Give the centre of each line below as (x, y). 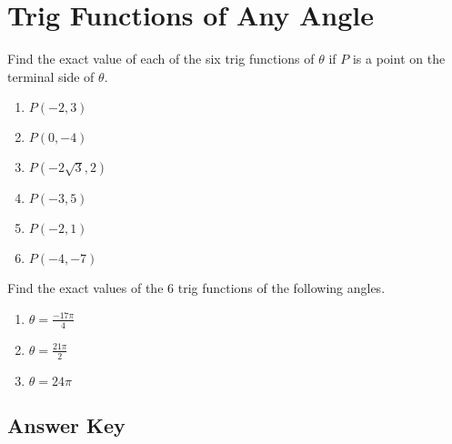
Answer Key (66, 424)
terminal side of (51, 76)
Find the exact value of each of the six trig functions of (161, 59)
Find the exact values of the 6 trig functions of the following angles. (196, 288)
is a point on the (399, 59)
